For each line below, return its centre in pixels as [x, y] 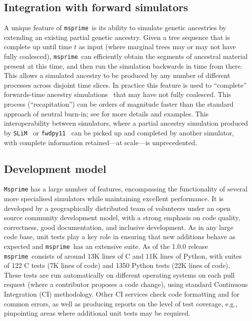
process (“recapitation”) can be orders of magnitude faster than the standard [119, 104]
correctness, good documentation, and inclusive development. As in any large [119, 227]
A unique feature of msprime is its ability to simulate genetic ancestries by [115, 28]
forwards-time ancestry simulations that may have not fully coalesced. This [117, 94]
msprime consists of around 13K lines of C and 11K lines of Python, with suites [123, 255]
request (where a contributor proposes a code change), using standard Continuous [126, 284]
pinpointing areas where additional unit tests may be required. [97, 313]
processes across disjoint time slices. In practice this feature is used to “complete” [126, 85]
